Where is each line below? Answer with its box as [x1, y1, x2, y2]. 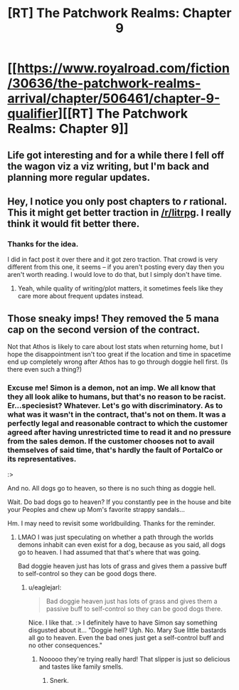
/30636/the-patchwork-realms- [7, 75, 201, 92]
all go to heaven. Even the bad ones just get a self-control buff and [28, 634, 224, 642]
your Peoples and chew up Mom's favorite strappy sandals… [7, 506, 185, 514]
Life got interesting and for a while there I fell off [7, 149, 225, 161]
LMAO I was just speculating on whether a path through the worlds [17, 533, 214, 542]
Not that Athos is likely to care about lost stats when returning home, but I [7, 343, 223, 351]
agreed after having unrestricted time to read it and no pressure [7, 427, 232, 437]
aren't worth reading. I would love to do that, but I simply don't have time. [7, 271, 222, 279]
